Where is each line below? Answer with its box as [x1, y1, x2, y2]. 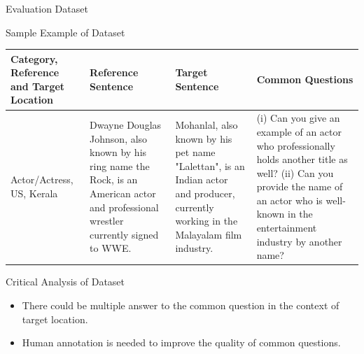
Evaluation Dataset [6, 1, 88, 15]
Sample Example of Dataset [6, 24, 125, 39]
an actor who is [256, 192, 323, 207]
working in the [175, 213, 238, 228]
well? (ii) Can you [256, 165, 334, 180]
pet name [175, 145, 216, 160]
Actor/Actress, [10, 172, 73, 187]
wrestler [90, 213, 124, 228]
